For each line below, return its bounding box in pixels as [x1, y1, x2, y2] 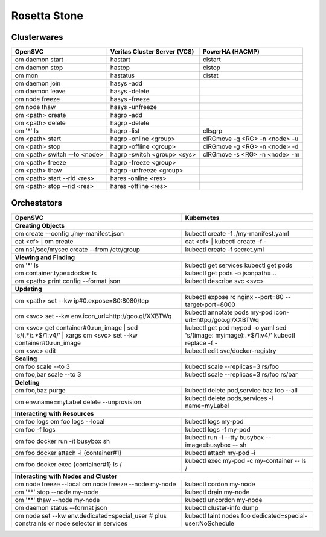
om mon [14, 71, 39, 80]
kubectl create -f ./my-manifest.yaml [185, 229, 289, 237]
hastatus [110, 71, 135, 80]
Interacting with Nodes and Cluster [14, 472, 118, 480]
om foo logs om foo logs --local [14, 417, 105, 426]
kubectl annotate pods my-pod [185, 308, 273, 316]
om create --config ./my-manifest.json [14, 229, 124, 237]
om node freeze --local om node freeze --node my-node [14, 480, 176, 488]
